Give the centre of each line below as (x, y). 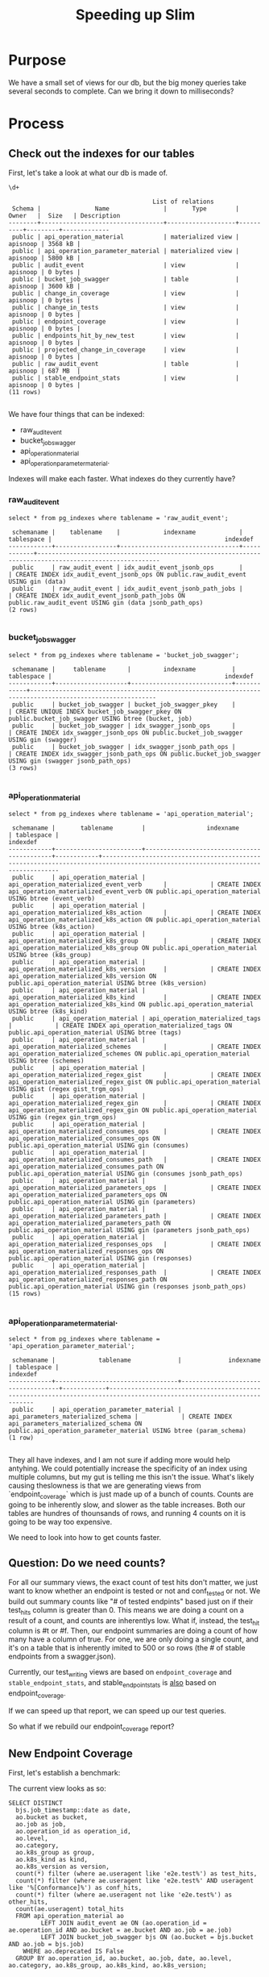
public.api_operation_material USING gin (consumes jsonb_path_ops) (126, 1174)
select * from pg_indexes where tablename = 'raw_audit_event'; (118, 518)
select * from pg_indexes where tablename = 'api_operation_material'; (131, 814)
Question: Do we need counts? (87, 1563)
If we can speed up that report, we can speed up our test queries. (118, 1710)
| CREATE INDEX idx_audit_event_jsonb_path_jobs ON (97, 595)
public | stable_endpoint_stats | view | (126, 378)
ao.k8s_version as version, (63, 1867)
